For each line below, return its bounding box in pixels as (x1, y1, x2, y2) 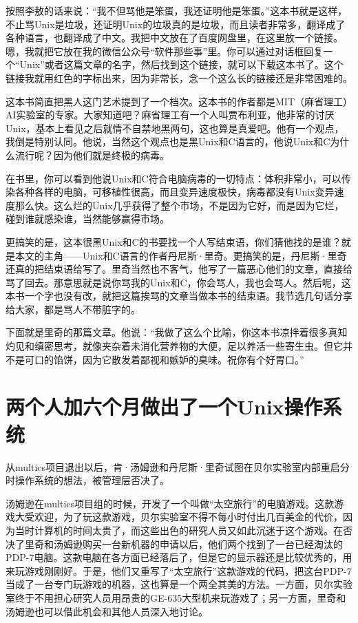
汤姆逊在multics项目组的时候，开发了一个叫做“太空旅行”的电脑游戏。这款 (6, 496, 335, 510)
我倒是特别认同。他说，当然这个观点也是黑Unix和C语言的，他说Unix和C (6, 134, 330, 149)
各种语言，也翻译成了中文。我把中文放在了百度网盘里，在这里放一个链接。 (6, 30, 343, 45)
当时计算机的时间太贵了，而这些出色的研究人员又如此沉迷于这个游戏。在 (14, 522, 343, 537)
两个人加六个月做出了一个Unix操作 (6, 392, 323, 421)
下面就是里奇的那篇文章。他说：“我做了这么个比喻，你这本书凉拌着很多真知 (6, 325, 348, 339)
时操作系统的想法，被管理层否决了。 (6, 473, 169, 487)
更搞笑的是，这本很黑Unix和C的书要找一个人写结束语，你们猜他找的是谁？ (6, 234, 341, 249)
